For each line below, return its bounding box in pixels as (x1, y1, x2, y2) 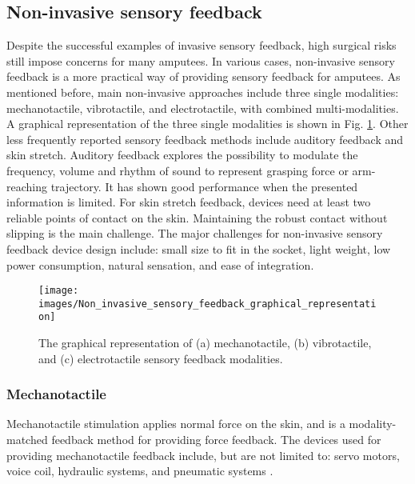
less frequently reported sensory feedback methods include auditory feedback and (6, 130, 404, 147)
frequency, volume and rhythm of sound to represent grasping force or (6, 162, 349, 178)
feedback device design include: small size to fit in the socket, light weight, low (6, 240, 391, 257)
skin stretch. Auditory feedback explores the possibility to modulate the (6, 146, 358, 163)
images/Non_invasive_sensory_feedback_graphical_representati (38, 298, 377, 310)
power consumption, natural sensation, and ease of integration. (6, 256, 314, 273)
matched (6, 431, 48, 448)
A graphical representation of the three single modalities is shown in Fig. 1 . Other (6, 115, 409, 132)
